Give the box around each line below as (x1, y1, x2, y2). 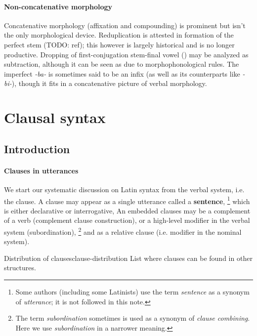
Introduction (4, 141, 70, 156)
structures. (4, 262, 36, 273)
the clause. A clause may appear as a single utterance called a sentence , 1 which (4, 194, 250, 206)
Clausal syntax (4, 107, 106, 127)
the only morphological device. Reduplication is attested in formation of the (4, 30, 234, 40)
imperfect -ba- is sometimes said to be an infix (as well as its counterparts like (4, 68, 240, 79)
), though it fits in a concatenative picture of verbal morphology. (11, 78, 207, 88)
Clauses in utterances (4, 165, 79, 175)
